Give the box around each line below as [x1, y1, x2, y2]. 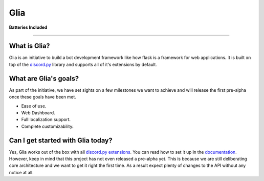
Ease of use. [21, 103, 46, 109]
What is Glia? [9, 42, 50, 50]
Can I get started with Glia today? [9, 136, 112, 144]
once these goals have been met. [9, 94, 76, 100]
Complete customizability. [21, 123, 74, 129]
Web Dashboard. [21, 110, 55, 116]
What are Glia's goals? [9, 74, 79, 82]
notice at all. [9, 169, 34, 175]
